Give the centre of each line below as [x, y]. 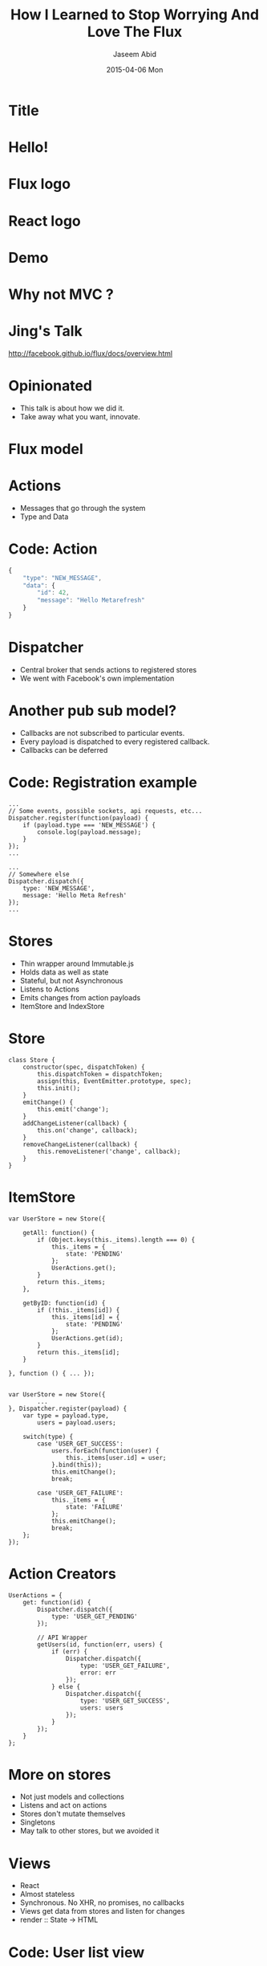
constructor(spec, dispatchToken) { [84, 1067]
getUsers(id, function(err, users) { [100, 1645]
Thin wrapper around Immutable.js [77, 963]
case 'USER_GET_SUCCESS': [81, 1444]
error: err [98, 1673]
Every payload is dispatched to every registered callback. [115, 742]
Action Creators [62, 1574]
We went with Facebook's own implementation [97, 678]
